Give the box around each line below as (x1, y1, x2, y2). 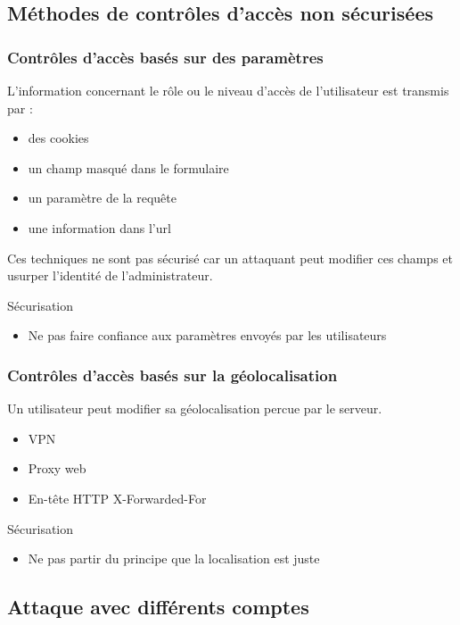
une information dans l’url (28, 218, 171, 237)
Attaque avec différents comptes (7, 593, 309, 621)
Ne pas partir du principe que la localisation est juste (28, 549, 320, 568)
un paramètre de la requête (28, 188, 177, 207)
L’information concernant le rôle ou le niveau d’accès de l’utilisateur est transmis (7, 81, 449, 99)
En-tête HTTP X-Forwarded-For (28, 488, 207, 507)
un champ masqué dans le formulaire (28, 158, 229, 177)
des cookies (28, 129, 89, 147)
